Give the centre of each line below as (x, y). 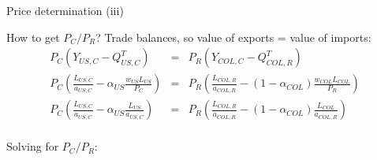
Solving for (33, 146)
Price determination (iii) (65, 10)
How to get (33, 37)
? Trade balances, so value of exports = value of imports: (233, 37)
